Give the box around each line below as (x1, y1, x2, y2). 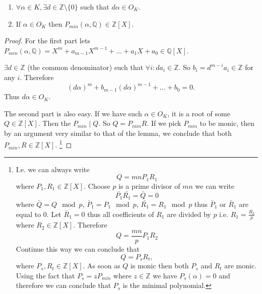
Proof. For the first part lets (4, 35, 91, 46)
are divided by (167, 208, 211, 219)
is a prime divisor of (118, 180, 180, 191)
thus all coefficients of (87, 208, 154, 219)
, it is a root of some (167, 108, 230, 118)
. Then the (38, 118, 71, 128)
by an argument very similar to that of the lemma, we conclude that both (4, 127, 232, 138)
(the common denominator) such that (27, 62, 144, 72)
